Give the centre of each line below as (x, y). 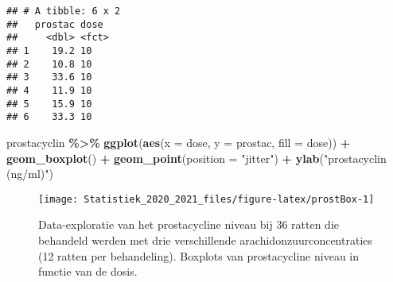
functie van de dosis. (88, 271)
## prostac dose (55, 24)
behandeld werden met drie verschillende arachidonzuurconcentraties (206, 240)
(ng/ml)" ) (30, 174)
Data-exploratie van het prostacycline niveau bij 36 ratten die (189, 224)
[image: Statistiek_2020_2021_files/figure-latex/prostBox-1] (206, 199)
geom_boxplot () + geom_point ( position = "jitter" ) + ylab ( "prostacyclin (196, 158)
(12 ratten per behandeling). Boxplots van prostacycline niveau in (199, 255)
